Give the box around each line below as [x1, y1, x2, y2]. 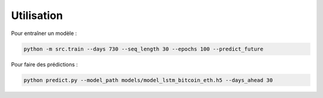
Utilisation [11, 9, 63, 22]
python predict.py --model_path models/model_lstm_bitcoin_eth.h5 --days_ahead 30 [23, 77, 273, 83]
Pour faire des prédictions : [11, 61, 78, 68]
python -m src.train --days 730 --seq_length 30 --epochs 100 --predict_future [23, 45, 264, 52]
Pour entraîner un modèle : [11, 30, 77, 37]
